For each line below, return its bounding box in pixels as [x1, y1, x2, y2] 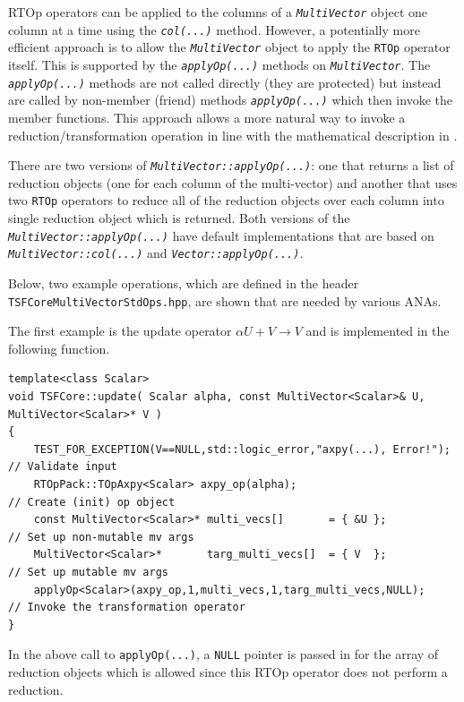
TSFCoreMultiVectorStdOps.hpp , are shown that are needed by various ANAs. [8, 291, 442, 310]
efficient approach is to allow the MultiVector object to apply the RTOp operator [8, 38, 451, 56]
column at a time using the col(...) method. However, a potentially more [8, 20, 420, 39]
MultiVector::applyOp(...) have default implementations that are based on [8, 226, 434, 244]
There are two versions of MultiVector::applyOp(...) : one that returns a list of [8, 156, 454, 175]
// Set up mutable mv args [8, 565, 168, 578]
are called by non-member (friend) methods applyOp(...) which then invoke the [8, 90, 452, 109]
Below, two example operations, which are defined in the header [8, 273, 359, 292]
